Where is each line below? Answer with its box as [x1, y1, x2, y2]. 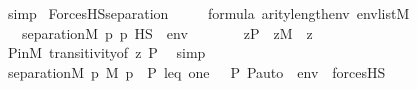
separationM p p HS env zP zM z [21, 22, 313, 43]
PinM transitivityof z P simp [7, 42, 206, 63]
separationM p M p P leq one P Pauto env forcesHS [7, 61, 386, 82]
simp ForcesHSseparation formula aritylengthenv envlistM [7, 3, 410, 23]
